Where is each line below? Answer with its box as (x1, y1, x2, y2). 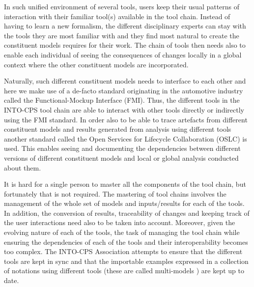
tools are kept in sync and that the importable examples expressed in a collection (4, 256, 249, 266)
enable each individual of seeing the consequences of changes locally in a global (4, 49, 242, 59)
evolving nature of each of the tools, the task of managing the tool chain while (4, 227, 240, 237)
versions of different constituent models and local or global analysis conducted (4, 152, 239, 163)
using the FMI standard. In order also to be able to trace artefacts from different (4, 114, 248, 124)
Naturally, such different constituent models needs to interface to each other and (4, 76, 246, 86)
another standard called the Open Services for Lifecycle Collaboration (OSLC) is (4, 133, 247, 143)
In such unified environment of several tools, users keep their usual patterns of (4, 1, 240, 11)
